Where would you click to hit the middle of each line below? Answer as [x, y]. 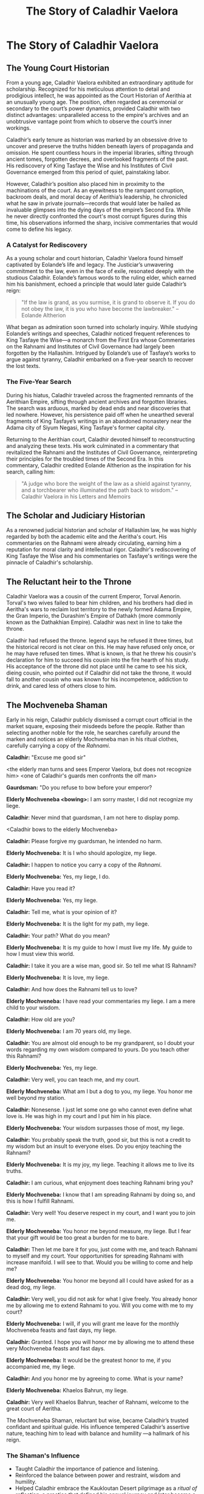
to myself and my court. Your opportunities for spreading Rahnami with [95, 1256]
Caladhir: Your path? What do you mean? [58, 936]
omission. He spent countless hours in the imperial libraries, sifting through [100, 153]
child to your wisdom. [33, 1008]
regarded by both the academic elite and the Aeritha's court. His [87, 537]
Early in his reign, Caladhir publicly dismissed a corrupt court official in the [99, 720]
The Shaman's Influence [43, 1456]
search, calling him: [31, 472]
